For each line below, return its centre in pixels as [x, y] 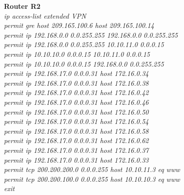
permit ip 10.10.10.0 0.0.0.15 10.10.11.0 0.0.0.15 [77, 54]
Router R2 [22, 6]
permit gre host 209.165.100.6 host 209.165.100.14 [79, 25]
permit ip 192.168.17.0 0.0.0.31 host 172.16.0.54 [76, 121]
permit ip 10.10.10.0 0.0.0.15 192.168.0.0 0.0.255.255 [84, 63]
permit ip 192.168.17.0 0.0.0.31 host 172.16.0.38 [76, 83]
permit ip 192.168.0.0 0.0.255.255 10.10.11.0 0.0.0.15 [84, 44]
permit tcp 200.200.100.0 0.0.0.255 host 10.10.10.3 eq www [92, 179]
